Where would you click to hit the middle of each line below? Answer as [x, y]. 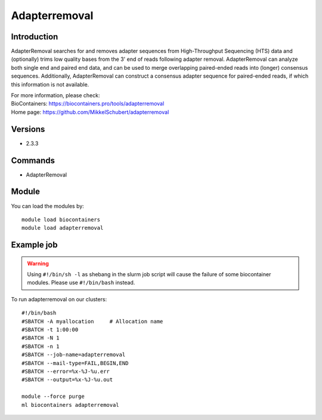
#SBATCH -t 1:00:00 [50, 330]
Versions [28, 129]
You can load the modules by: [48, 206]
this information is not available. [50, 84]
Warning [38, 263]
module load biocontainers [61, 220]
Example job [34, 245]
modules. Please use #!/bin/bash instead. [81, 283]
